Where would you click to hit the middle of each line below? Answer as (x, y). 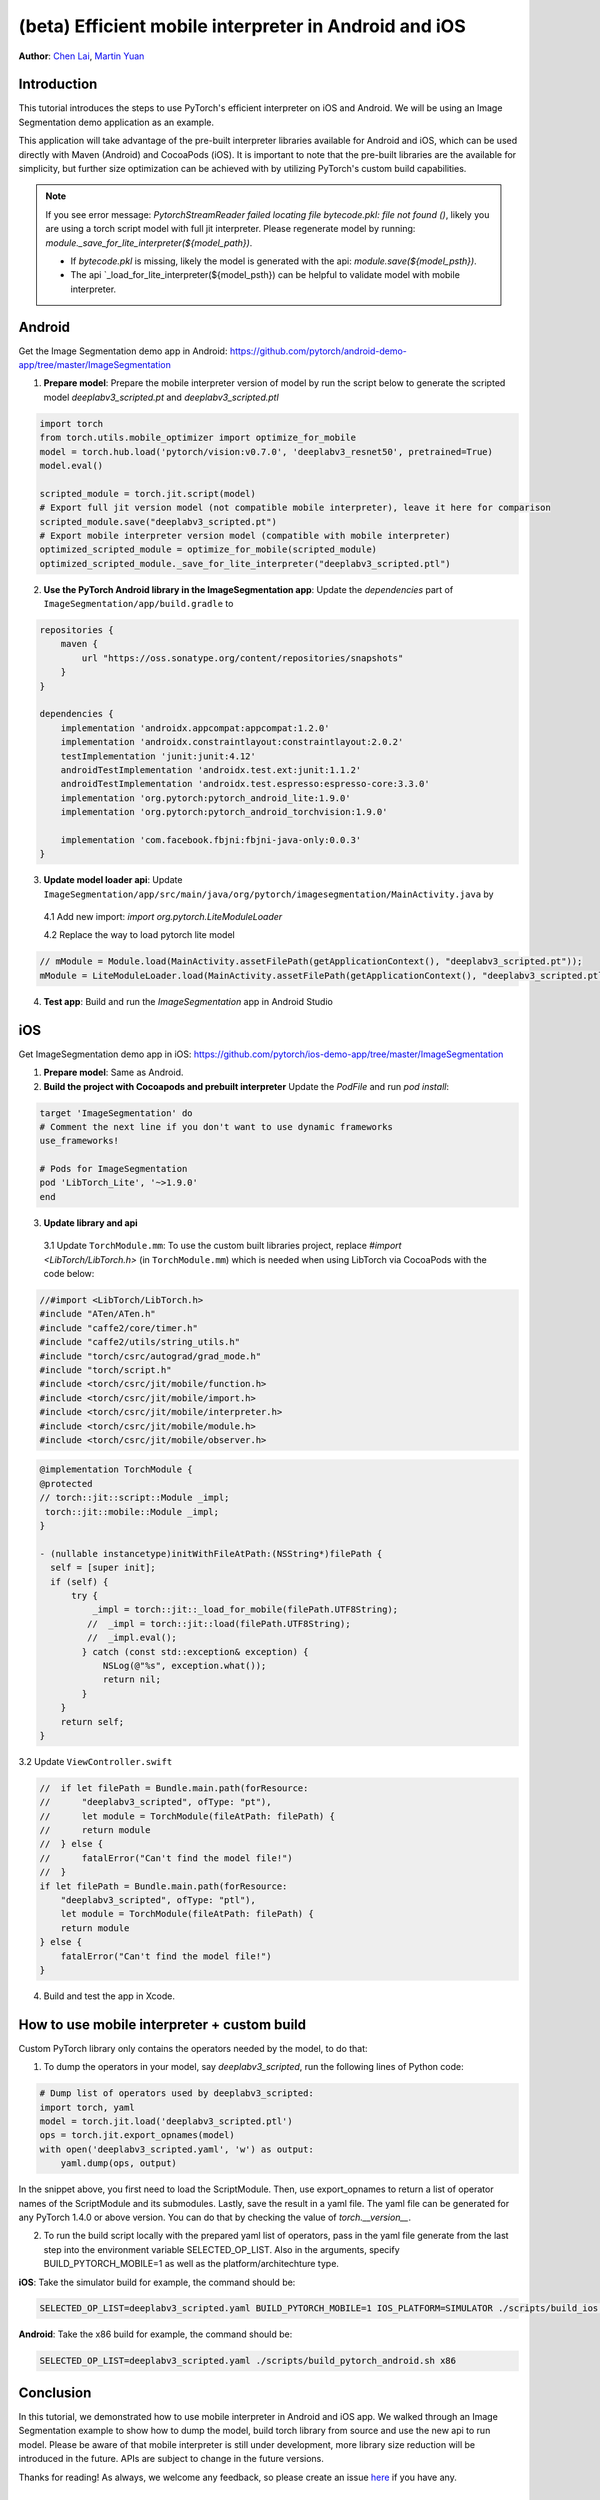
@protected (66, 1483)
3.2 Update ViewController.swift (95, 1761)
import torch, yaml (87, 2107)
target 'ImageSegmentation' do (116, 1113)
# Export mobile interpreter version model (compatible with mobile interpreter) (245, 535)
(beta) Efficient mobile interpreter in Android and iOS (242, 26)
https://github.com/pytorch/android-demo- (318, 351)
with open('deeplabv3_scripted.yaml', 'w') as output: (176, 2149)
